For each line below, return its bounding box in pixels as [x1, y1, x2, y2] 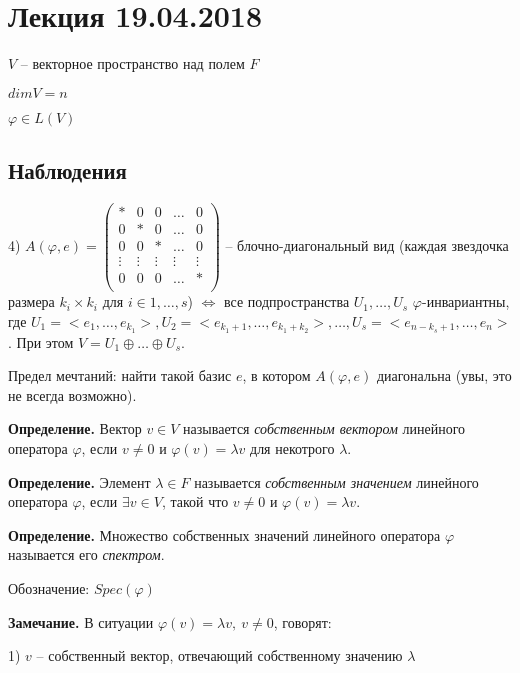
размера [8, 291, 55, 312]
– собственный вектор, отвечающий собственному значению [36, 645, 403, 666]
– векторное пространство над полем [20, 53, 245, 74]
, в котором [242, 365, 311, 386]
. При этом [8, 331, 74, 352]
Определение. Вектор [8, 418, 142, 439]
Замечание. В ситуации [8, 611, 154, 632]
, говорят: [273, 611, 332, 632]
